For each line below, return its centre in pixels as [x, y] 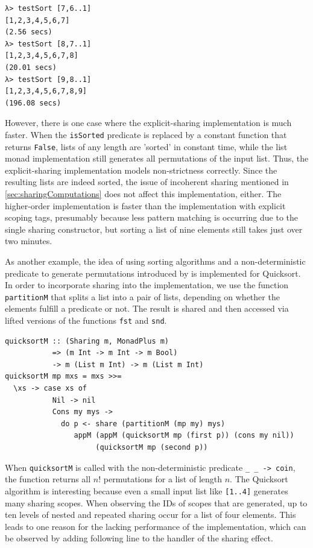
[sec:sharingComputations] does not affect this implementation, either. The [143, 194]
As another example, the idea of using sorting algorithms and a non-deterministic [155, 261]
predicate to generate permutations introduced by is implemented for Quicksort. [153, 273]
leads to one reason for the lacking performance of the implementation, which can [156, 526]
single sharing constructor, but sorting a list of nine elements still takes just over [154, 229]
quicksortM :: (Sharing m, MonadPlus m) [87, 341]
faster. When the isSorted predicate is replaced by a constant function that [146, 134]
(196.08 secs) [33, 103]
